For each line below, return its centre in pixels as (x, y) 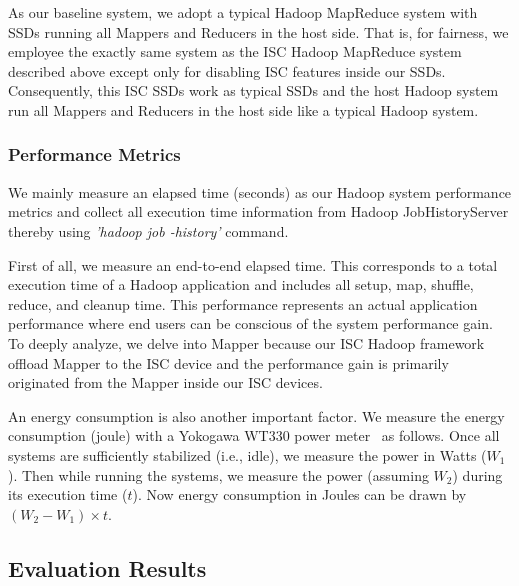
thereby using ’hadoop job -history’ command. (148, 230)
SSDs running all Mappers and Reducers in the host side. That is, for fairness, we (258, 31)
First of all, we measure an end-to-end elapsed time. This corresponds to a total (253, 264)
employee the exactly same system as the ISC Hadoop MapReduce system (235, 51)
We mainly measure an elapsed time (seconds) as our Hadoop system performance (260, 191)
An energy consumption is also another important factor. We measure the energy (256, 415)
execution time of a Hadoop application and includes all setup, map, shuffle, (241, 284)
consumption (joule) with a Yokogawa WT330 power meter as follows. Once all (254, 435)
